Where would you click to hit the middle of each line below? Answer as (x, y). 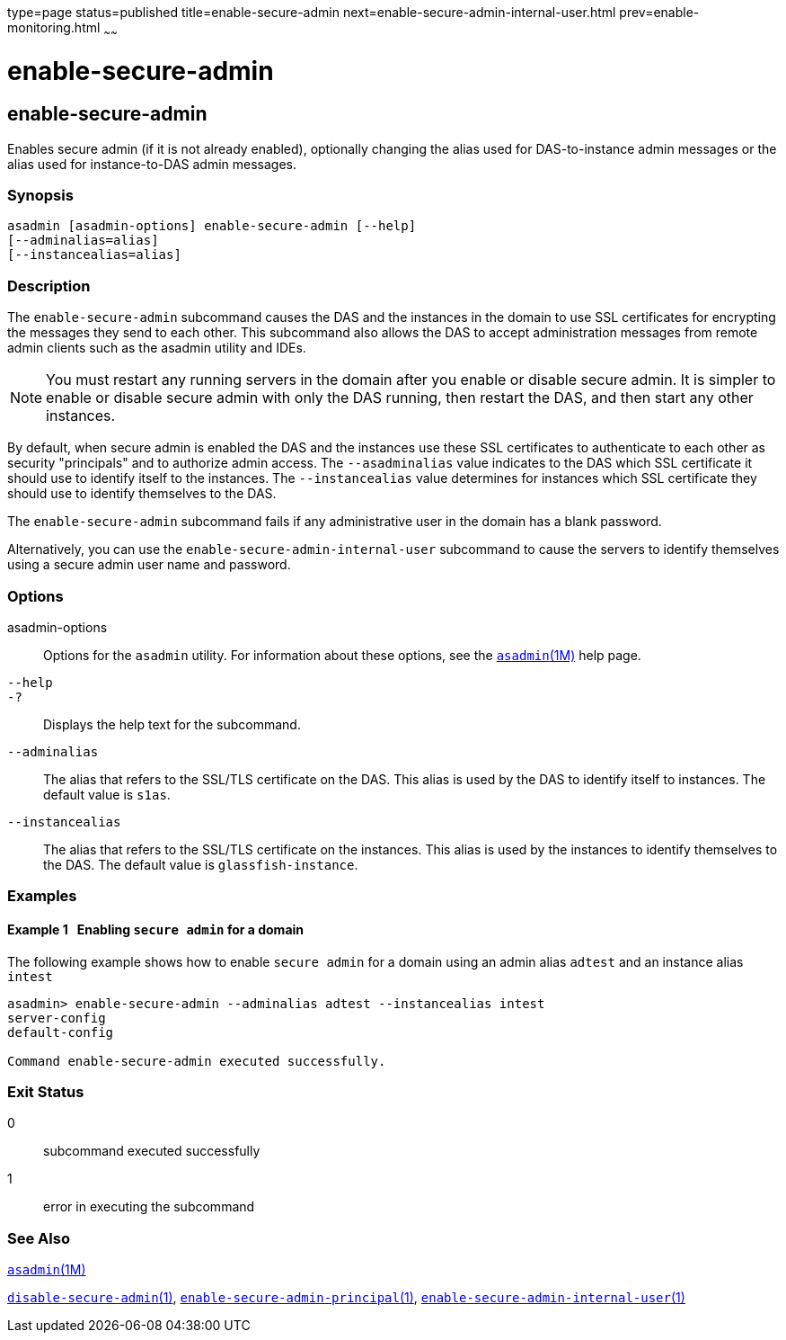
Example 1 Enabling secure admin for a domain (156, 929)
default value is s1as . (107, 794)
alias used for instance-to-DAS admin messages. (152, 164)
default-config (61, 1032)
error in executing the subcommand (149, 1207)
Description (49, 286)
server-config (57, 1018)
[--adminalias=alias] (83, 241)
